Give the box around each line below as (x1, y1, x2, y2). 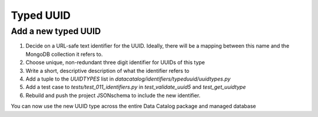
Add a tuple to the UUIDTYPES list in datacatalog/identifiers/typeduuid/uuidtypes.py (25, 75, 231, 82)
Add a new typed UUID (11, 26, 101, 36)
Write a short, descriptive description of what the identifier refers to (25, 67, 190, 74)
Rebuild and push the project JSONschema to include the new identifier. (25, 92, 201, 99)
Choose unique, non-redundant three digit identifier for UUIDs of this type (25, 59, 206, 66)
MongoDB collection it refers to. (25, 51, 103, 58)
